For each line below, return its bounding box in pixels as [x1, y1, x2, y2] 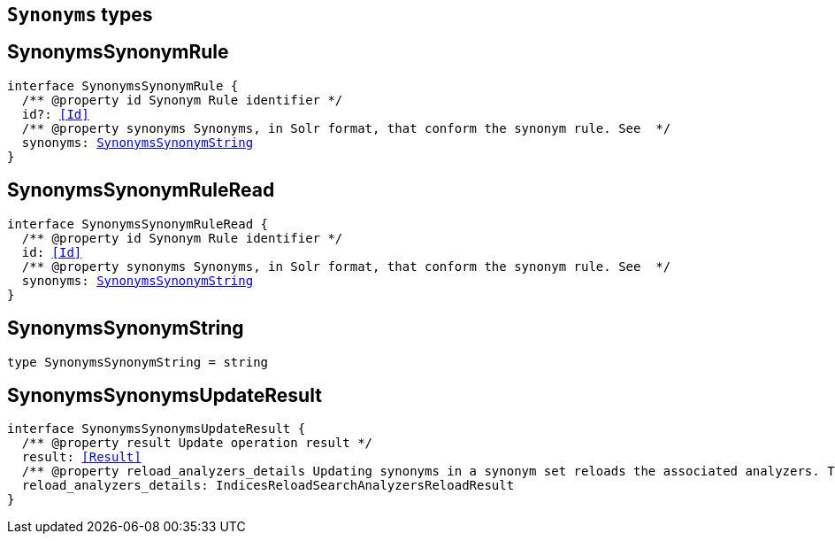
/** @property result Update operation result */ [21, 436, 373, 451]
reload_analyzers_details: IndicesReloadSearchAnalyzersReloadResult [21, 478, 515, 493]
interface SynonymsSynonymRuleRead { [7, 216, 269, 231]
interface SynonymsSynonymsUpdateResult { [7, 421, 306, 437]
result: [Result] [21, 450, 142, 465]
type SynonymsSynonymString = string [7, 354, 269, 369]
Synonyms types [7, 4, 153, 26]
